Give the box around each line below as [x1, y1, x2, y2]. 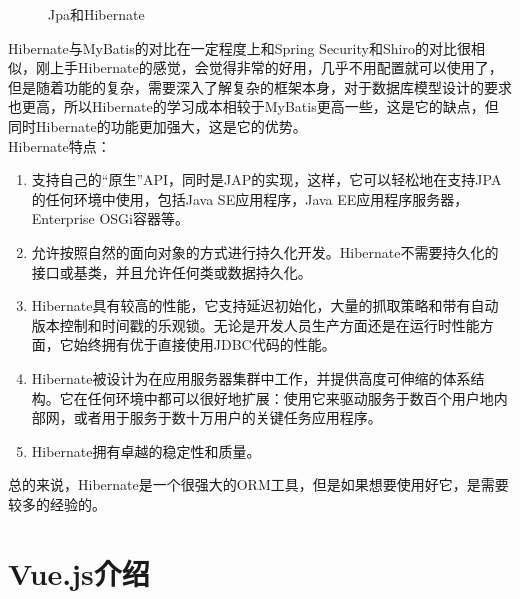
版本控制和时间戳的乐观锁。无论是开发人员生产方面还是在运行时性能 [31, 314, 480, 335]
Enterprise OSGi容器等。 [31, 208, 189, 229]
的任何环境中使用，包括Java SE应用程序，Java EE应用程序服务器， [31, 188, 469, 209]
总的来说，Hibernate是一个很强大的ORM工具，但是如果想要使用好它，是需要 [8, 474, 509, 495]
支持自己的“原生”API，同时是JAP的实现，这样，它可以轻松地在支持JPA [31, 169, 502, 190]
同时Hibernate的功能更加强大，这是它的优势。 [8, 115, 307, 136]
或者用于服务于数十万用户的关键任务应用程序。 [73, 407, 382, 428]
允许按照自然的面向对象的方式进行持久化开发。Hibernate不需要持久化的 [31, 241, 499, 262]
